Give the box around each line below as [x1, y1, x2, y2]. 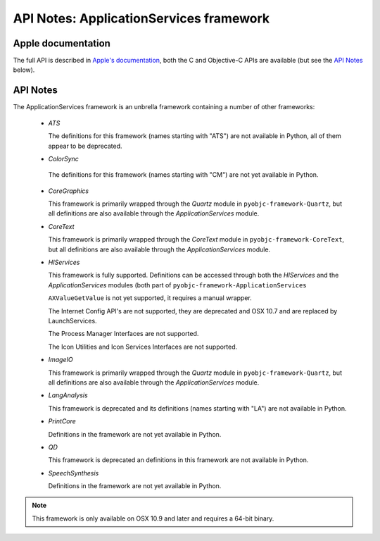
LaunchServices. [48, 317, 98, 325]
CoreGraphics [48, 187, 89, 195]
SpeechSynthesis [48, 468, 99, 477]
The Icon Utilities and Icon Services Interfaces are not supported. [48, 342, 238, 351]
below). [13, 66, 35, 74]
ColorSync [48, 154, 79, 163]
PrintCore [48, 417, 77, 425]
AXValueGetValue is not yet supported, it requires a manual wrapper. [48, 294, 253, 302]
